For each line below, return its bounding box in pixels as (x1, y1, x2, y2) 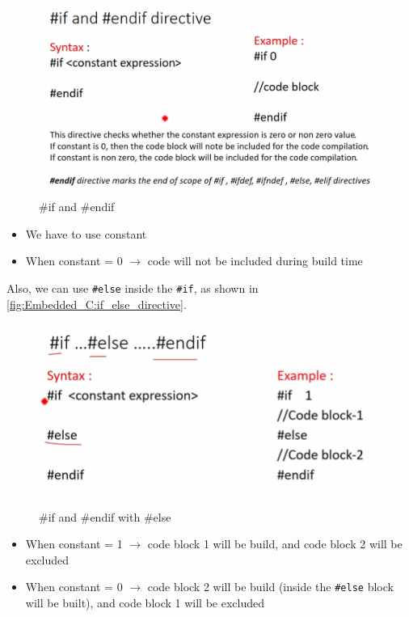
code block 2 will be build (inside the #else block (147, 578, 394, 595)
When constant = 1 (25, 535, 123, 552)
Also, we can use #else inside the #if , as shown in (6, 279, 259, 296)
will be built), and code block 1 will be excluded (25, 594, 264, 611)
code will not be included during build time (147, 252, 363, 269)
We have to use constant (25, 225, 147, 242)
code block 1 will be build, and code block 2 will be (147, 535, 403, 552)
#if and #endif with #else (39, 508, 171, 525)
